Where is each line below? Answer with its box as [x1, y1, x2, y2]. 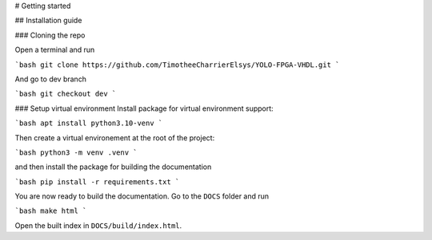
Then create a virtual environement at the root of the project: [14, 132, 215, 143]
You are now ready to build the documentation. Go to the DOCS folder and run [14, 191, 270, 201]
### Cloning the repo [14, 30, 86, 40]
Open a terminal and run [14, 45, 95, 55]
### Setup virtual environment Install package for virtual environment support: [14, 104, 274, 113]
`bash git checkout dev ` [14, 89, 117, 99]
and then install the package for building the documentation [14, 162, 212, 171]
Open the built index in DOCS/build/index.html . [14, 220, 182, 230]
